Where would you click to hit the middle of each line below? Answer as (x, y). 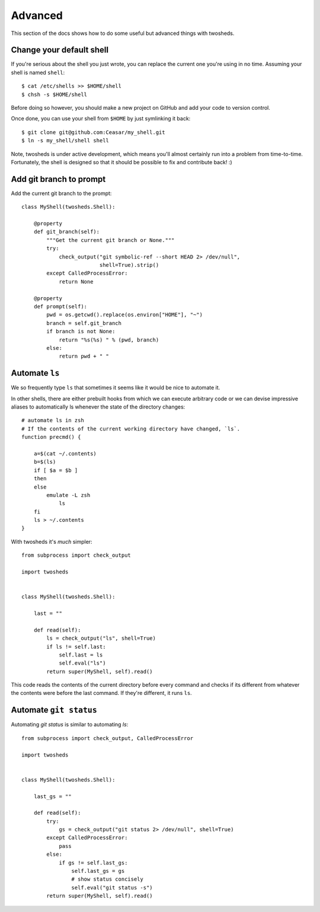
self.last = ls (81, 655)
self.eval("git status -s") (112, 887)
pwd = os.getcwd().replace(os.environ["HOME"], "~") (124, 315)
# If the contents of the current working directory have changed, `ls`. (131, 429)
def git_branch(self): (67, 232)
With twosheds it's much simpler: (52, 541)
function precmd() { (51, 437)
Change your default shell (60, 50)
